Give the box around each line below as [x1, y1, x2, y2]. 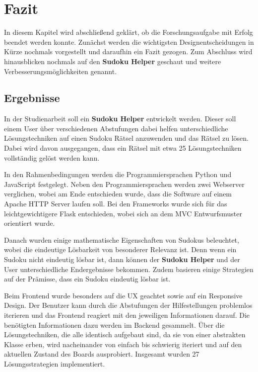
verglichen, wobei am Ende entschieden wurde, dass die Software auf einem [4, 188, 232, 199]
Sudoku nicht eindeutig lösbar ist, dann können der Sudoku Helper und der [4, 254, 240, 265]
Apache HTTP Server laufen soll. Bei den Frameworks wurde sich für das [4, 198, 227, 209]
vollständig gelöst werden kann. [4, 152, 100, 163]
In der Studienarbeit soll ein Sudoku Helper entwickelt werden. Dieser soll [4, 113, 236, 124]
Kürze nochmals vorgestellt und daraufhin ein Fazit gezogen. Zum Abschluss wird [4, 46, 253, 57]
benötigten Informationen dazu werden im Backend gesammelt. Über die [4, 319, 225, 330]
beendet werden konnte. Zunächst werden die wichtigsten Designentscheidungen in [4, 36, 254, 47]
